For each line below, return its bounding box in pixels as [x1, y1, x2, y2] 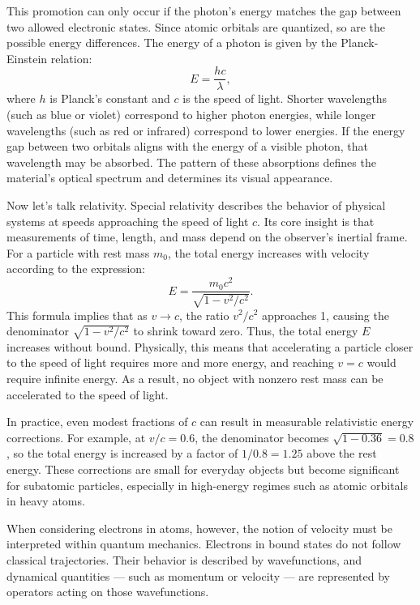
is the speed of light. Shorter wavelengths [182, 90, 388, 107]
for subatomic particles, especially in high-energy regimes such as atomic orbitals [6, 476, 408, 493]
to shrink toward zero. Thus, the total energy [133, 322, 358, 339]
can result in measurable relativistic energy [199, 413, 414, 430]
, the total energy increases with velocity [167, 244, 370, 261]
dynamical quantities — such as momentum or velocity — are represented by [6, 567, 390, 584]
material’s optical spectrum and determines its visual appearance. [6, 169, 333, 186]
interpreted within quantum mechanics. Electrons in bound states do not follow [6, 535, 401, 552]
